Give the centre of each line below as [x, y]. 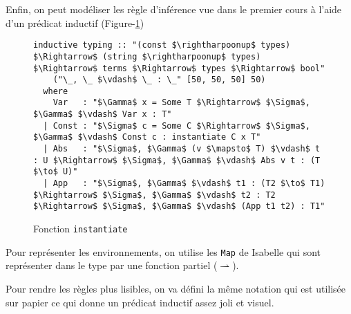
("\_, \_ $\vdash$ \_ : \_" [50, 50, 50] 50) [159, 80]
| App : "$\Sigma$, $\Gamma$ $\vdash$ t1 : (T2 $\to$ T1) [184, 184]
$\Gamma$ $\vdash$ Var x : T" [103, 114]
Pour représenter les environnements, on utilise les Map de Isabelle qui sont [163, 251]
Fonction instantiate [80, 229]
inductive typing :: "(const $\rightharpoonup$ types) [162, 45]
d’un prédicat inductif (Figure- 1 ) [75, 22]
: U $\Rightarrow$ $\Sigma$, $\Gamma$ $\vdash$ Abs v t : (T [177, 160]
